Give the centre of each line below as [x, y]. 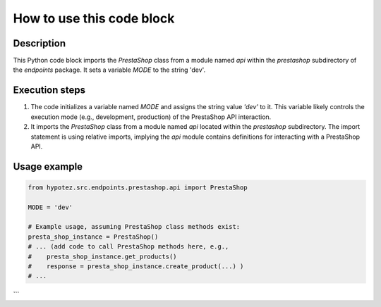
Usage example [48, 167]
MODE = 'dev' [50, 207]
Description [40, 43]
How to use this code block [94, 18]
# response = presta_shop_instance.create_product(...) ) [136, 267]
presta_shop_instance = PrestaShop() [93, 237]
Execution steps [49, 90]
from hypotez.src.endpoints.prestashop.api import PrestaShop [138, 187]
